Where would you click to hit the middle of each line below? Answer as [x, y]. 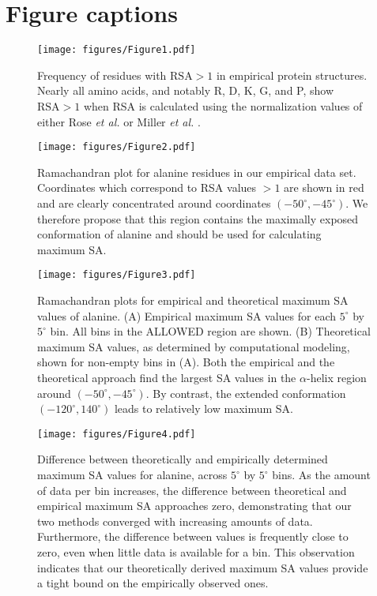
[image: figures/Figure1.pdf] [117, 50]
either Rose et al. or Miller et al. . [119, 121]
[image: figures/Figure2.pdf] [117, 147]
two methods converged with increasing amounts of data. [175, 521]
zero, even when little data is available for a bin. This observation [196, 552]
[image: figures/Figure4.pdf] [117, 434]
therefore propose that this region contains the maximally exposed [198, 218]
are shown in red [324, 187]
